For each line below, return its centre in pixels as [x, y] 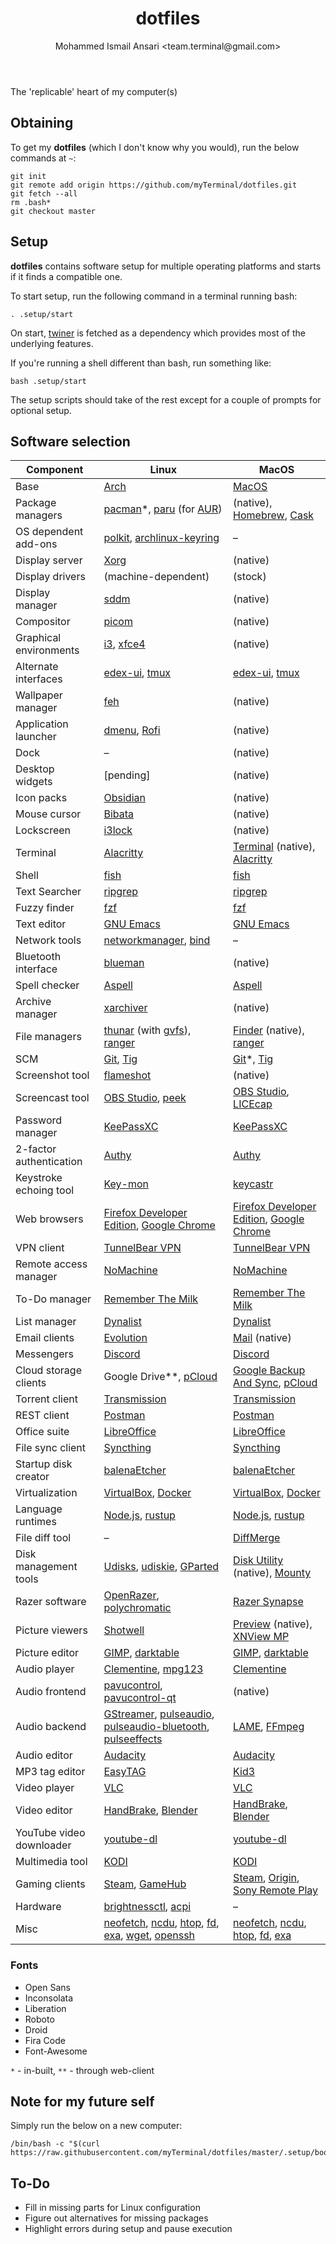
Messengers [45, 1354]
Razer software [51, 1602]
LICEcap [253, 1104]
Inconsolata [49, 1998]
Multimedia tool [51, 1862]
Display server [49, 560]
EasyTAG [125, 1772]
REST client [42, 1415]
